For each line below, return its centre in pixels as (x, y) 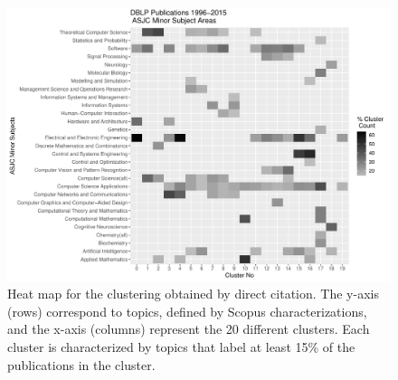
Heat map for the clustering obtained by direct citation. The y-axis (193, 294)
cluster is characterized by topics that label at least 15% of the (181, 347)
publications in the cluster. (81, 364)
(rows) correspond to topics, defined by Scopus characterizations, (187, 311)
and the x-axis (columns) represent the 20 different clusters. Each (189, 329)
